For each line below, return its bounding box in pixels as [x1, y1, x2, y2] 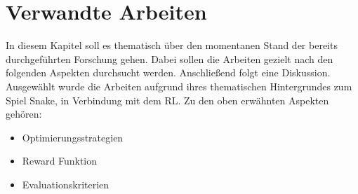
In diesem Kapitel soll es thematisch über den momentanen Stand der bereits [6, 38, 338, 53]
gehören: [6, 106, 42, 121]
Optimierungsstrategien [22, 130, 124, 144]
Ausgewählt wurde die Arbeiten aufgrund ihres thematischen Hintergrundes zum [6, 78, 352, 93]
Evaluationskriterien [22, 176, 110, 191]
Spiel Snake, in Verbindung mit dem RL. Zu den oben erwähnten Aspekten [6, 92, 329, 107]
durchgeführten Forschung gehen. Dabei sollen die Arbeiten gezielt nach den [6, 51, 333, 66]
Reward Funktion [22, 153, 98, 168]
